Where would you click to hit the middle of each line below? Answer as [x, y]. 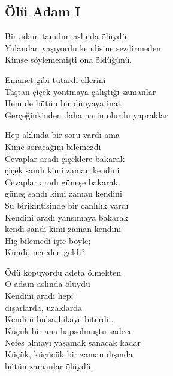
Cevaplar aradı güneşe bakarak [61, 181]
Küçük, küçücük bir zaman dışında [69, 354]
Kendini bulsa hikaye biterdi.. [59, 319]
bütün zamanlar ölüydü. [49, 366]
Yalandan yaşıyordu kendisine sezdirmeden [83, 48]
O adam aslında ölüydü [48, 284]
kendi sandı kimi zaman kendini [63, 229]
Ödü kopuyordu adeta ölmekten [63, 272]
